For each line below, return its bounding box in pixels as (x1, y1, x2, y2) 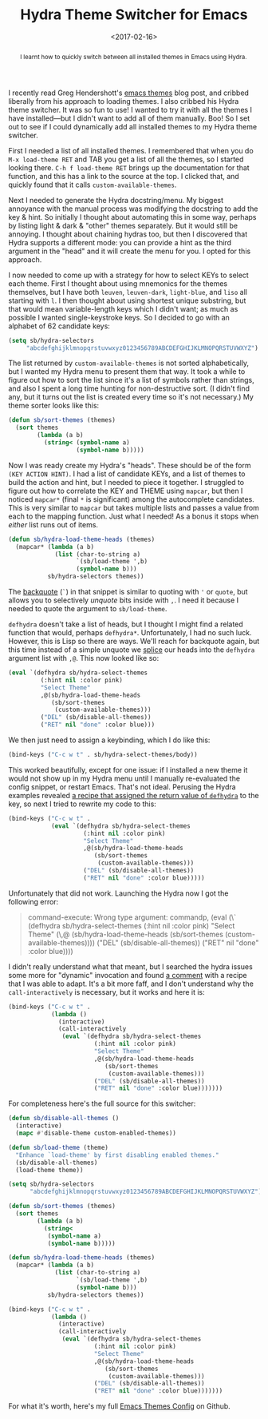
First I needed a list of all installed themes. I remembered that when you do (8, 145, 254, 155)
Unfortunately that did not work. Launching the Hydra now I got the (8, 888, 229, 898)
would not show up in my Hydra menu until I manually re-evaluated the (8, 773, 241, 783)
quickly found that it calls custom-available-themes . (8, 180, 177, 189)
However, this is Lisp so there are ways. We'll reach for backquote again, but (8, 637, 260, 646)
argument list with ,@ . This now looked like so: (8, 654, 160, 663)
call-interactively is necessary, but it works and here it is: (8, 987, 205, 996)
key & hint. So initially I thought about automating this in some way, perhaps (8, 212, 257, 221)
